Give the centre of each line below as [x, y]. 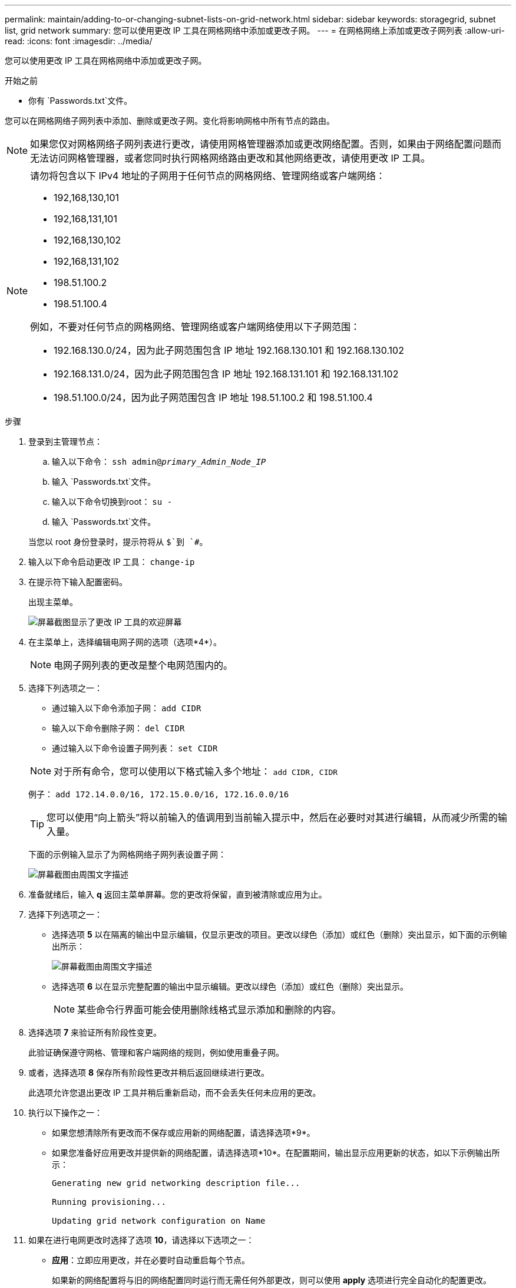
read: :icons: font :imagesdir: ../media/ [79, 41]
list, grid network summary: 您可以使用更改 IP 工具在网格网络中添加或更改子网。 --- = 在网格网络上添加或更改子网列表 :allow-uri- [255, 30]
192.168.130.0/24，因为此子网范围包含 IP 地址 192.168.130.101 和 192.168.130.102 [229, 350]
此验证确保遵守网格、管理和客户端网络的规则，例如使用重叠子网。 [156, 1052]
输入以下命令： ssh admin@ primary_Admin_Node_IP [159, 461]
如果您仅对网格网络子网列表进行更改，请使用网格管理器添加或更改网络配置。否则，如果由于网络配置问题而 [266, 144]
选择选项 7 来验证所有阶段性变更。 [95, 1032]
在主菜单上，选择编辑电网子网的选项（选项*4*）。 [125, 642]
